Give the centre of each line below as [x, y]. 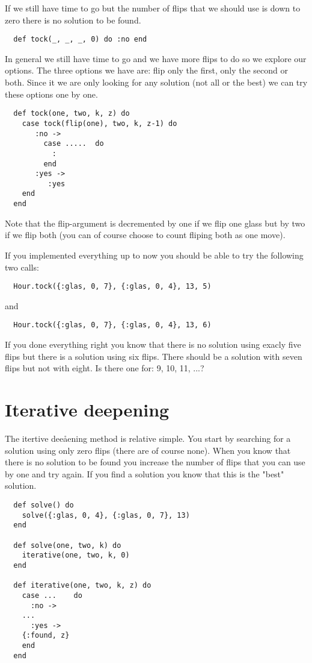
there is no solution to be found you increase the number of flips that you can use [155, 462]
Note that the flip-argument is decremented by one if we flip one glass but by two [155, 223]
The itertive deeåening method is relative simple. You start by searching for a [148, 438]
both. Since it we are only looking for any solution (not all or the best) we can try [156, 82]
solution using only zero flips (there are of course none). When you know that [148, 450]
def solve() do [44, 505]
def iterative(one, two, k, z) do [82, 586]
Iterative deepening [87, 410]
